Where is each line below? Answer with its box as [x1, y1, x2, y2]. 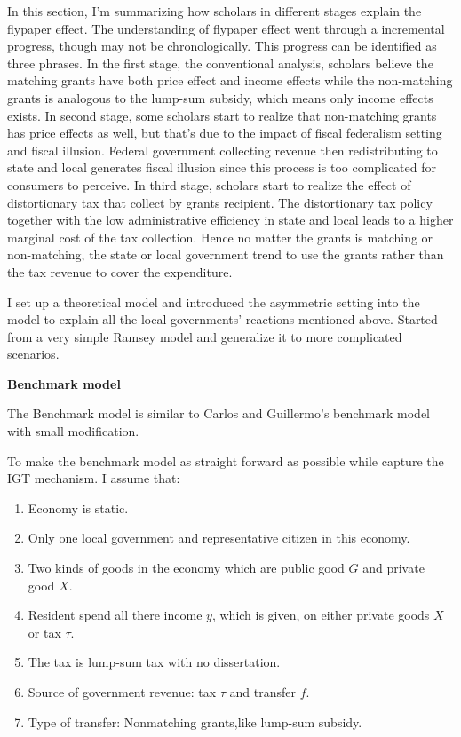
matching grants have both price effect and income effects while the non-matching [7, 71, 453, 90]
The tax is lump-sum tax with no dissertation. [28, 653, 281, 671]
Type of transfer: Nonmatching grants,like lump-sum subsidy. [28, 712, 362, 731]
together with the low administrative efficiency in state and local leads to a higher [7, 210, 454, 229]
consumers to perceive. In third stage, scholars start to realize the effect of [7, 175, 411, 194]
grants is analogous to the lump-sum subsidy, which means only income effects [7, 88, 433, 107]
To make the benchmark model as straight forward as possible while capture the [7, 451, 444, 470]
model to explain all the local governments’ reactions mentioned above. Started [7, 310, 438, 329]
